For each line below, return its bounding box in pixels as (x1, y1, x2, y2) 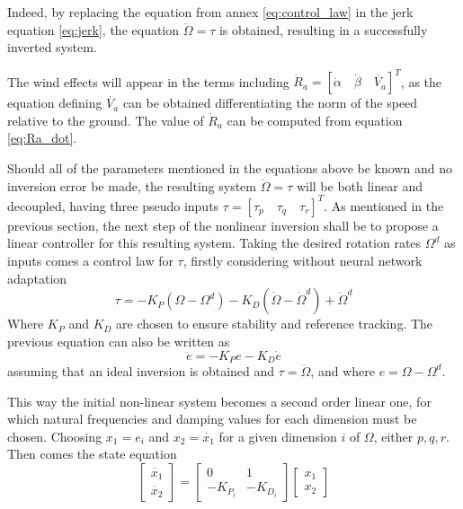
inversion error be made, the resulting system (7, 176, 256, 195)
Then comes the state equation (7, 444, 177, 463)
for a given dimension (218, 426, 337, 445)
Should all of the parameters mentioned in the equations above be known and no (7, 159, 452, 178)
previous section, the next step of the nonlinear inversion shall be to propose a (7, 215, 439, 234)
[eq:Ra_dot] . (7, 128, 77, 147)
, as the (400, 72, 442, 91)
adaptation (7, 268, 67, 287)
